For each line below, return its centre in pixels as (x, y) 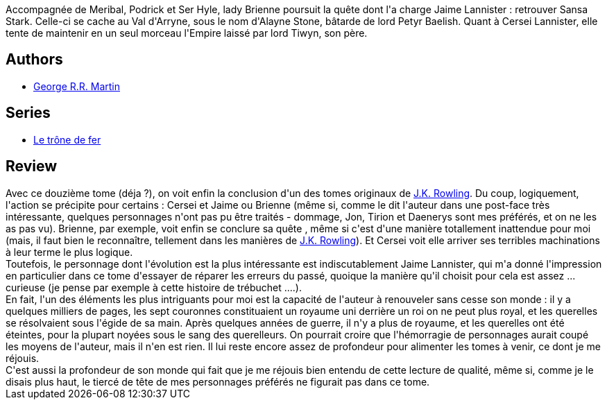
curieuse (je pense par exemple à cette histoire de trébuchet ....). (154, 287)
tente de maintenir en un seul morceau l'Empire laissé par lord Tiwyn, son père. (187, 33)
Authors (34, 60)
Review (32, 166)
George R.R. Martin (77, 86)
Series (28, 113)
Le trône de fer (67, 139)
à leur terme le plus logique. (69, 252)
